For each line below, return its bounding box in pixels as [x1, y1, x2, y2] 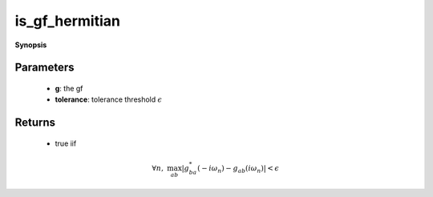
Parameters [14, 61, 75, 74]
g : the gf [55, 83, 83, 93]
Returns [14, 116, 56, 130]
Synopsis [14, 40, 47, 50]
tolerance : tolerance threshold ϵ [55, 94, 163, 104]
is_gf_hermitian [14, 12, 120, 30]
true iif [55, 139, 77, 148]
